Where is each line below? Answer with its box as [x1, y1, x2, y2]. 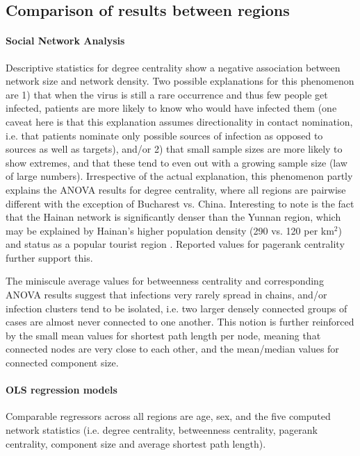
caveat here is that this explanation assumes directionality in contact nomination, [6, 114, 353, 128]
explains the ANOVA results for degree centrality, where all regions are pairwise [6, 182, 346, 196]
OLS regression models [6, 382, 117, 397]
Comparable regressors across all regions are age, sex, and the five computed [6, 409, 331, 423]
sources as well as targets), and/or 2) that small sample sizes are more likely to [6, 142, 343, 156]
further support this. [6, 250, 93, 264]
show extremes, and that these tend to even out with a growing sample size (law [6, 155, 347, 169]
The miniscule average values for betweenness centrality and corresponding [6, 273, 324, 288]
